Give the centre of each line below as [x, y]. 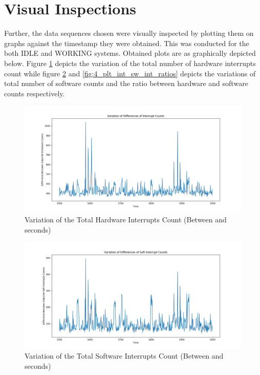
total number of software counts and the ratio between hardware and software [126, 83]
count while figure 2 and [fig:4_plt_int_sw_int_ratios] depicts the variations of [130, 73]
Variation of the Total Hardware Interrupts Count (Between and [126, 220]
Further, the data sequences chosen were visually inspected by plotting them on [129, 33]
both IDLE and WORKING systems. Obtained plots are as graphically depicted [130, 53]
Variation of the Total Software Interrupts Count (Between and [124, 356]
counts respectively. [35, 93]
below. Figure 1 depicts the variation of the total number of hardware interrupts [130, 63]
